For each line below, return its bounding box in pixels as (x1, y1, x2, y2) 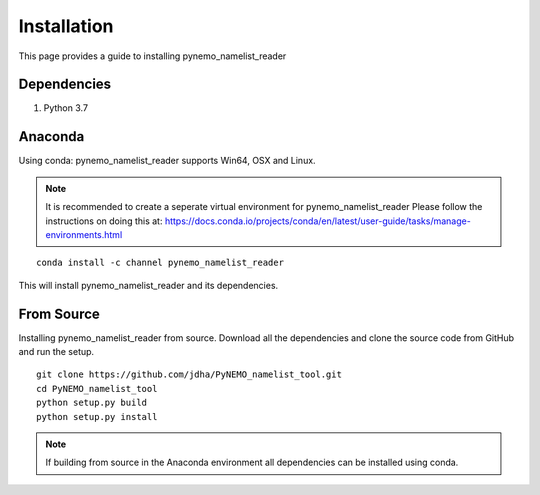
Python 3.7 (43, 102, 89, 114)
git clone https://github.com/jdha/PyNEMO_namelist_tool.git (36, 369, 342, 380)
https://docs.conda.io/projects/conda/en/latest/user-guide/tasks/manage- (164, 215, 472, 227)
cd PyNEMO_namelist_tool (36, 383, 158, 394)
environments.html (45, 228, 123, 240)
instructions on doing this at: (45, 215, 163, 227)
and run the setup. (18, 346, 95, 357)
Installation (18, 15, 114, 37)
